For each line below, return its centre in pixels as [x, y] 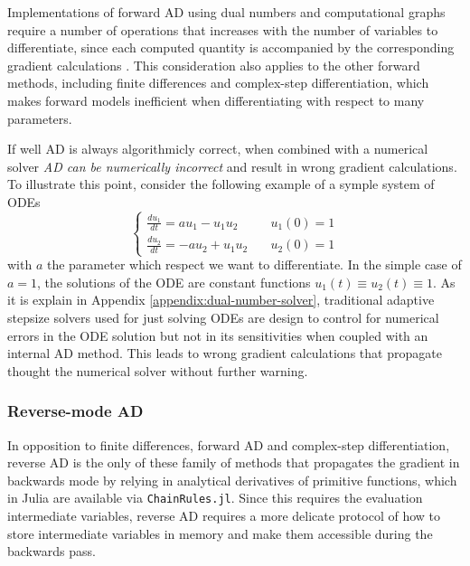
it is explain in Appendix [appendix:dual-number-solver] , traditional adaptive [221, 300]
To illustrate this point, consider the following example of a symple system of [221, 184]
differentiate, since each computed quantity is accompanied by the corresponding [231, 47]
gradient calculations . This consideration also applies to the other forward [214, 65]
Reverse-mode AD [75, 411]
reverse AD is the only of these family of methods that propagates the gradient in [234, 462]
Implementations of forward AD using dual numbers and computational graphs [226, 12]
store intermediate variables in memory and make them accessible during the [220, 533]
